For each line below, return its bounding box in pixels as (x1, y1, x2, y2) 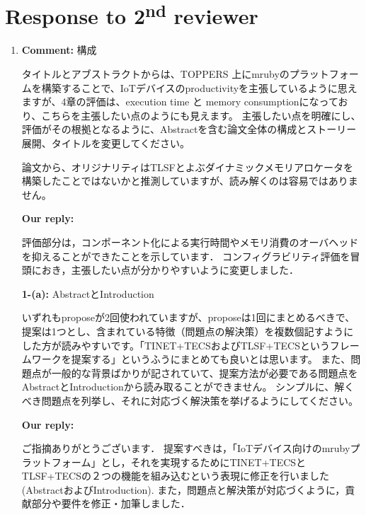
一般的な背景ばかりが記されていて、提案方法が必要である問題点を (51, 365, 358, 380)
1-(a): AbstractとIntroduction (21, 286, 154, 301)
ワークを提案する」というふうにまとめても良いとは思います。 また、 (31, 352, 351, 366)
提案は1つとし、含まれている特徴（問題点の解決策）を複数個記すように (21, 323, 354, 338)
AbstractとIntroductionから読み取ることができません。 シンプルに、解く (21, 379, 355, 394)
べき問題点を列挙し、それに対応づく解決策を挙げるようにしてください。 (21, 393, 358, 407)
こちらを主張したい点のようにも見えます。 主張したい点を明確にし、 (41, 108, 361, 122)
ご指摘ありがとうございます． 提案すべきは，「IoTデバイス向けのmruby (21, 441, 350, 456)
